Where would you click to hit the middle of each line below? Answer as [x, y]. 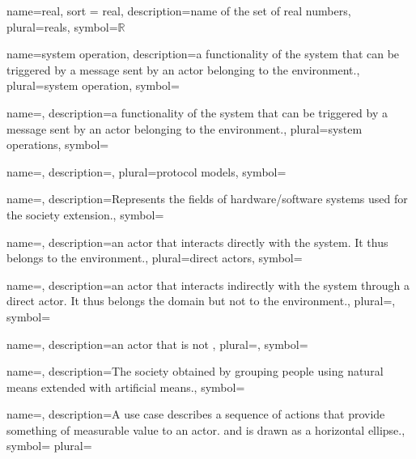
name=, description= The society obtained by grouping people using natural [195, 371]
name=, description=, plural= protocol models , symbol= [146, 171]
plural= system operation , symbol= [93, 85]
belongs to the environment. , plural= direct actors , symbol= [155, 258]
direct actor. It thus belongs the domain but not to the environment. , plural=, [201, 301]
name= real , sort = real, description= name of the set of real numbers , [179, 11]
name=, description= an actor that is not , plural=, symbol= [157, 344]
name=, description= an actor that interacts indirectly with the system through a [208, 285]
